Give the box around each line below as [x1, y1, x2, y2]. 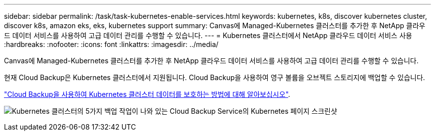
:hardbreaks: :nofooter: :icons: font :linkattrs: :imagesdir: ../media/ [4, 40, 218, 48]
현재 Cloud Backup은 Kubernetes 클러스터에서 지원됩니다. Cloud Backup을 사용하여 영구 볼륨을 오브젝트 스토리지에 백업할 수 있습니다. [4, 73, 425, 82]
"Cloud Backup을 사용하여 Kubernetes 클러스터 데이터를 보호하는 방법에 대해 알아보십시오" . [4, 90, 290, 98]
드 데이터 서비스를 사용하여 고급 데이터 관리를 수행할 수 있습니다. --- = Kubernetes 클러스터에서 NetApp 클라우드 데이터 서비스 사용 [4, 31, 412, 40]
